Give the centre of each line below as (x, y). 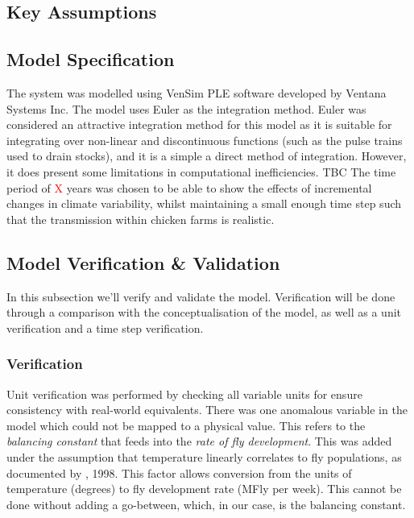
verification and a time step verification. (105, 327)
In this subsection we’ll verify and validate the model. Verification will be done (201, 296)
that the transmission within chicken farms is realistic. (141, 219)
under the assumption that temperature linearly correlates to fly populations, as (204, 456)
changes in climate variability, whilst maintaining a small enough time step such (204, 203)
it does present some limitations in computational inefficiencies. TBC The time (201, 171)
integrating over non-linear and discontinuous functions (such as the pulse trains (205, 140)
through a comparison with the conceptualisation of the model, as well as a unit (204, 312)
